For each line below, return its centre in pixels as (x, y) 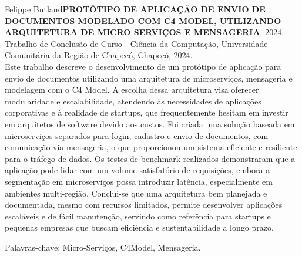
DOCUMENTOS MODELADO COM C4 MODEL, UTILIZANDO (143, 20)
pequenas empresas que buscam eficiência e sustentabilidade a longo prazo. (139, 227)
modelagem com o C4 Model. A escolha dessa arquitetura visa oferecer (132, 89)
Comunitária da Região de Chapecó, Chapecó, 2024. (99, 55)
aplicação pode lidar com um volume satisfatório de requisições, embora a (137, 170)
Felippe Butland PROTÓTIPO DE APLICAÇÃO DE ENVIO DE (135, 9)
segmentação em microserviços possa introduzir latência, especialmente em (139, 181)
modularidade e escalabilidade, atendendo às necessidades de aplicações (133, 101)
